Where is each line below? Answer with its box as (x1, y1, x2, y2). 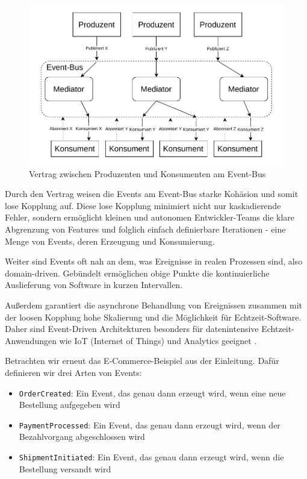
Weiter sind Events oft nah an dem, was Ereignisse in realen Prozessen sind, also (5, 255, 303, 268)
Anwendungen (5, 334, 57, 346)
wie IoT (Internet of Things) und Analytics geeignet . (59, 334, 257, 346)
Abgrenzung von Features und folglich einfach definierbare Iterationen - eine (5, 222, 286, 235)
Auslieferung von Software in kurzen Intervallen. (5, 278, 183, 291)
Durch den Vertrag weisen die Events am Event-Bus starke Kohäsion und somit (5, 187, 299, 200)
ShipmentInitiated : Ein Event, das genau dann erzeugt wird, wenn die (19, 451, 284, 463)
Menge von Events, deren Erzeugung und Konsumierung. (5, 234, 215, 247)
